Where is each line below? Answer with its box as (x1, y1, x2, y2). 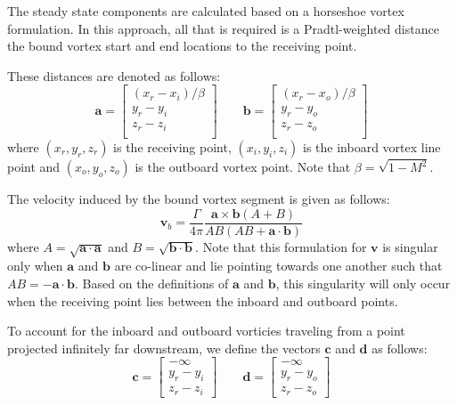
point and (7, 158, 61, 176)
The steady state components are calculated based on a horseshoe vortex (7, 2, 404, 20)
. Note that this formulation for (195, 237, 367, 255)
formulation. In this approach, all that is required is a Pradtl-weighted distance (7, 19, 439, 37)
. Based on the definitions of (75, 274, 229, 293)
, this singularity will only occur (275, 274, 451, 293)
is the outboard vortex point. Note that (135, 158, 351, 176)
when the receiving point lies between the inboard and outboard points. (7, 291, 398, 310)
